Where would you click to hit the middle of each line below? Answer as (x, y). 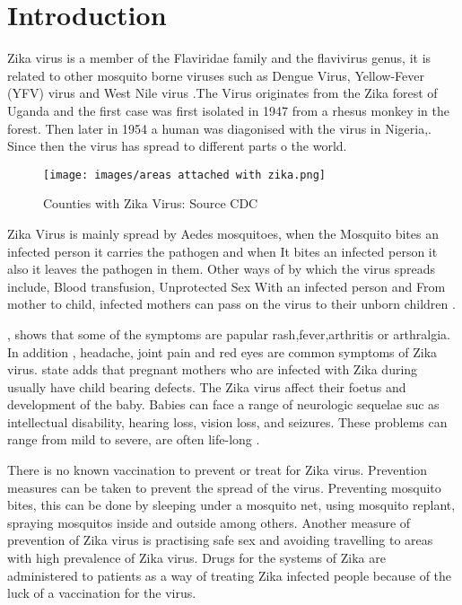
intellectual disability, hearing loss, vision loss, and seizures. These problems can (227, 421)
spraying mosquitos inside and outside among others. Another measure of (209, 522)
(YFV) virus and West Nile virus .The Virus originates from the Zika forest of (222, 93)
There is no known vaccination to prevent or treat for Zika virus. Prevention (218, 470)
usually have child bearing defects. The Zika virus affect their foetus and (207, 386)
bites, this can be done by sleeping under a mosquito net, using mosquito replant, (231, 505)
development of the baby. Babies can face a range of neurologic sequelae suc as (223, 404)
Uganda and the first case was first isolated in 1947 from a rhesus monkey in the (228, 110)
